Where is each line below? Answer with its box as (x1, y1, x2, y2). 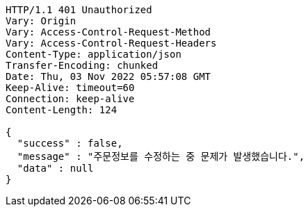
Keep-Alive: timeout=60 (6, 82, 135, 93)
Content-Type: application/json (6, 49, 181, 60)
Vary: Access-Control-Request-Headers (6, 38, 217, 49)
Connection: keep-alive (6, 93, 135, 104)
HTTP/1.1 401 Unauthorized (6, 4, 152, 15)
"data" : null (17, 163, 94, 174)
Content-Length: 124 (6, 104, 117, 115)
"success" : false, (17, 138, 123, 149)
